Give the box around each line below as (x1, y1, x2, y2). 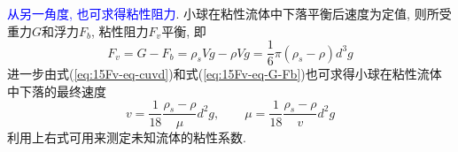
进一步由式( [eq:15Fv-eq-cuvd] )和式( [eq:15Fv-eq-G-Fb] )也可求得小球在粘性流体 (7, 65, 442, 83)
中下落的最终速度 (7, 81, 106, 100)
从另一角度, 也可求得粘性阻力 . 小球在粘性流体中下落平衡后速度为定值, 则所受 (7, 4, 452, 22)
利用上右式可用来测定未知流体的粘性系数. (7, 127, 246, 146)
